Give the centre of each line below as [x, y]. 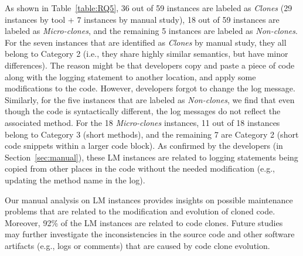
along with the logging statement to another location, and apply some [130, 76]
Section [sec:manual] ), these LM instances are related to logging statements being [151, 157]
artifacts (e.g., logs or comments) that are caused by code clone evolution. [137, 245]
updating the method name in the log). [75, 180]
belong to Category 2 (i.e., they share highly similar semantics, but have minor [147, 54]
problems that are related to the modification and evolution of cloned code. [140, 211]
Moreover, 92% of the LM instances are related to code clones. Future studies [144, 222]
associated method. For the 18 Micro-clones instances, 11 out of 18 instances [142, 122]
